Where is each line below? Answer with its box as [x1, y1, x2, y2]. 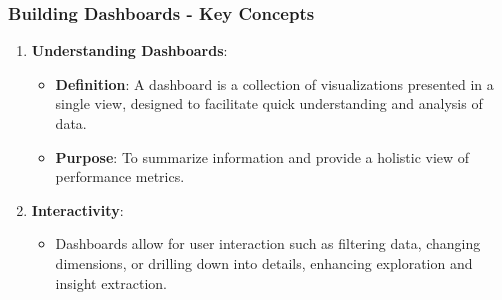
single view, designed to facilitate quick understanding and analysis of [55, 93, 483, 114]
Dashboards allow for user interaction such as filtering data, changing [55, 233, 481, 254]
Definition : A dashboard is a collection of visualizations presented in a [55, 73, 494, 94]
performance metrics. [55, 166, 185, 187]
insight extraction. [55, 272, 167, 293]
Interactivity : [31, 199, 124, 220]
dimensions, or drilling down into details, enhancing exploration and [55, 252, 473, 273]
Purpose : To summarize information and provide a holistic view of [55, 146, 470, 167]
